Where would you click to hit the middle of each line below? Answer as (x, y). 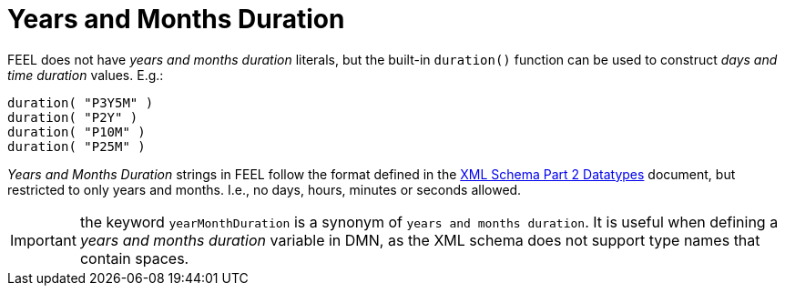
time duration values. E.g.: (86, 75)
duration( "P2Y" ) (73, 117)
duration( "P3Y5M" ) (81, 102)
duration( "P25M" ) (76, 146)
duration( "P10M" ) (76, 131)
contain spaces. (134, 258)
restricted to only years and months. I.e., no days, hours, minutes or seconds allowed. (265, 189)
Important (43, 240)
